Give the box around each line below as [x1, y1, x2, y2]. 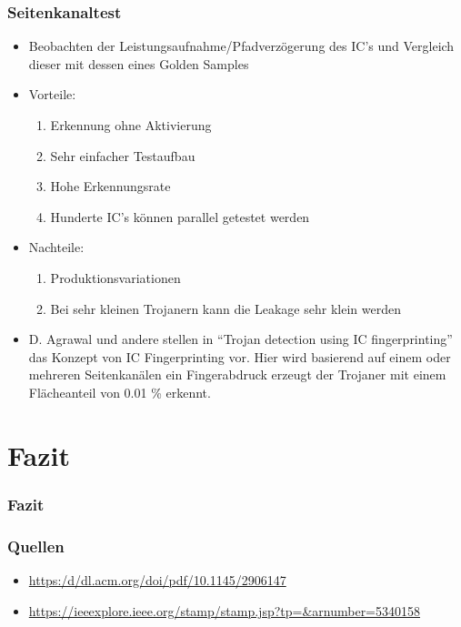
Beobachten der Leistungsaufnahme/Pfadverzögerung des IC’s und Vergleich [28, 36, 455, 56]
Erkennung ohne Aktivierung [50, 116, 212, 134]
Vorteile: [28, 85, 76, 104]
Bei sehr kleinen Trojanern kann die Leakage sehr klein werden [50, 298, 401, 318]
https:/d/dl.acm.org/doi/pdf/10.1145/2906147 [28, 570, 286, 589]
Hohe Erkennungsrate [50, 177, 171, 196]
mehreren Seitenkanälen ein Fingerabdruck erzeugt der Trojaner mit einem [28, 365, 446, 384]
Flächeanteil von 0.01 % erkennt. [28, 382, 211, 401]
